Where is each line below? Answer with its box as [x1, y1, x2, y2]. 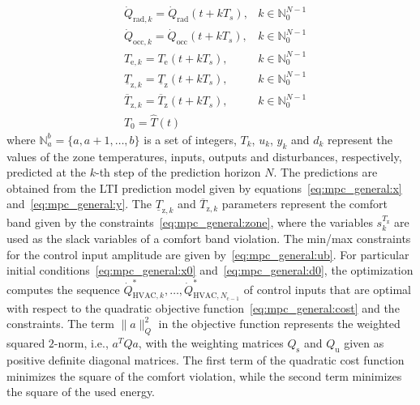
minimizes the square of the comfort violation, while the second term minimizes [6, 367, 402, 384]
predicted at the [6, 164, 87, 181]
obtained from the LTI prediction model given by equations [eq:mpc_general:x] [6, 179, 402, 196]
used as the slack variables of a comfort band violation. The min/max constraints [6, 230, 411, 247]
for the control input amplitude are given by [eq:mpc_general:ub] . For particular [6, 245, 409, 262]
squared [6, 335, 45, 352]
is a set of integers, [144, 130, 237, 147]
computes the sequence [6, 280, 120, 297]
